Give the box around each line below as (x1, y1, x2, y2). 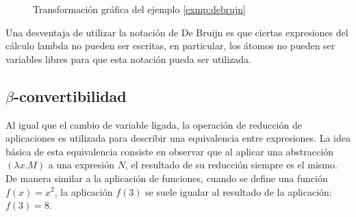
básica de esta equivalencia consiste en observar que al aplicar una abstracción (5, 144, 333, 158)
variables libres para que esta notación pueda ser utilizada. (5, 51, 252, 66)
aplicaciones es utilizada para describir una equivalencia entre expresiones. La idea (5, 131, 351, 145)
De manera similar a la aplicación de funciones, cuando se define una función (5, 170, 328, 185)
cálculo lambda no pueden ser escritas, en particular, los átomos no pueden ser (5, 38, 335, 53)
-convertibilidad (13, 85, 127, 106)
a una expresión (48, 157, 114, 172)
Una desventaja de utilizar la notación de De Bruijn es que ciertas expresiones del (5, 25, 348, 39)
